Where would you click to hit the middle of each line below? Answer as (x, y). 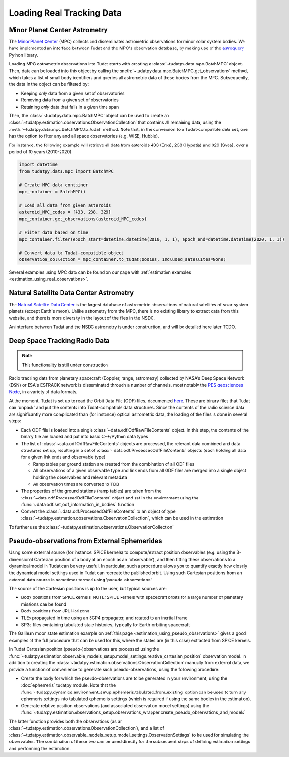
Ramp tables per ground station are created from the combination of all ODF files (114, 464)
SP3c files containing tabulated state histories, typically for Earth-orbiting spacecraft (106, 625)
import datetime (38, 164)
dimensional (21, 559)
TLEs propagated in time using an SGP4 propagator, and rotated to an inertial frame (105, 618)
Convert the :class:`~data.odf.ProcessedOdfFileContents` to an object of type (99, 511)
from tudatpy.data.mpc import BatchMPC (66, 171)
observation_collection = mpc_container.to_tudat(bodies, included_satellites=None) (122, 260)
